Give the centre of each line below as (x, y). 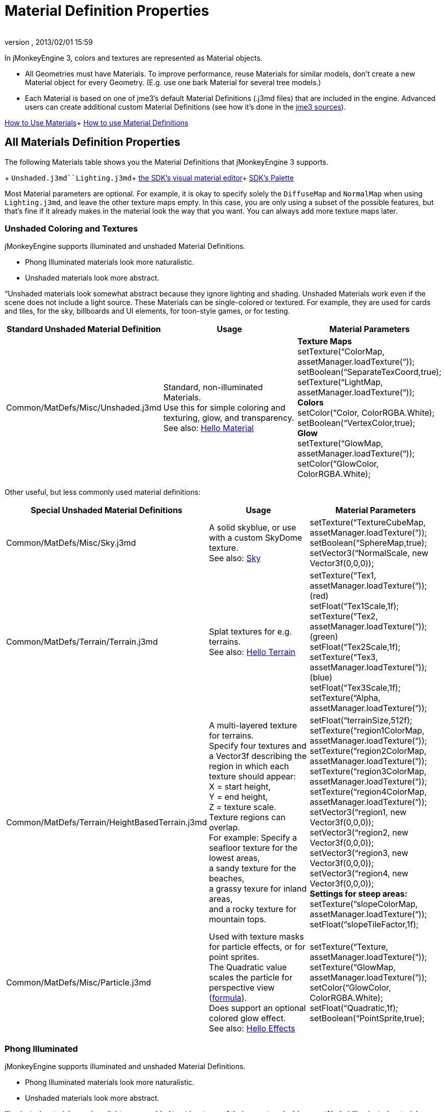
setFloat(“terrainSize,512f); (361, 721)
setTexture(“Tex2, (344, 616)
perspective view (242, 988)
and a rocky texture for (253, 909)
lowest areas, (234, 858)
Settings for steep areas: (359, 894)
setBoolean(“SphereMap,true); (368, 543)
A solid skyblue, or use (253, 528)
